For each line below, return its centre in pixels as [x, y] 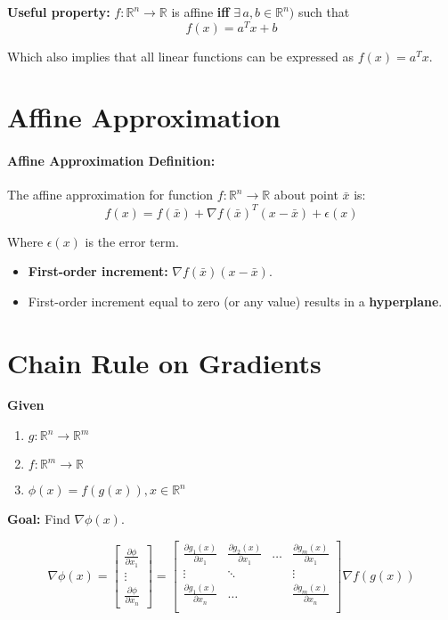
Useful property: [59, 12]
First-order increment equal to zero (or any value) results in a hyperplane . [235, 301]
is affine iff [200, 12]
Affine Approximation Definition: [111, 161]
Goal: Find [39, 519]
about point [306, 195]
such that [324, 12]
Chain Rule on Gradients [164, 362]
